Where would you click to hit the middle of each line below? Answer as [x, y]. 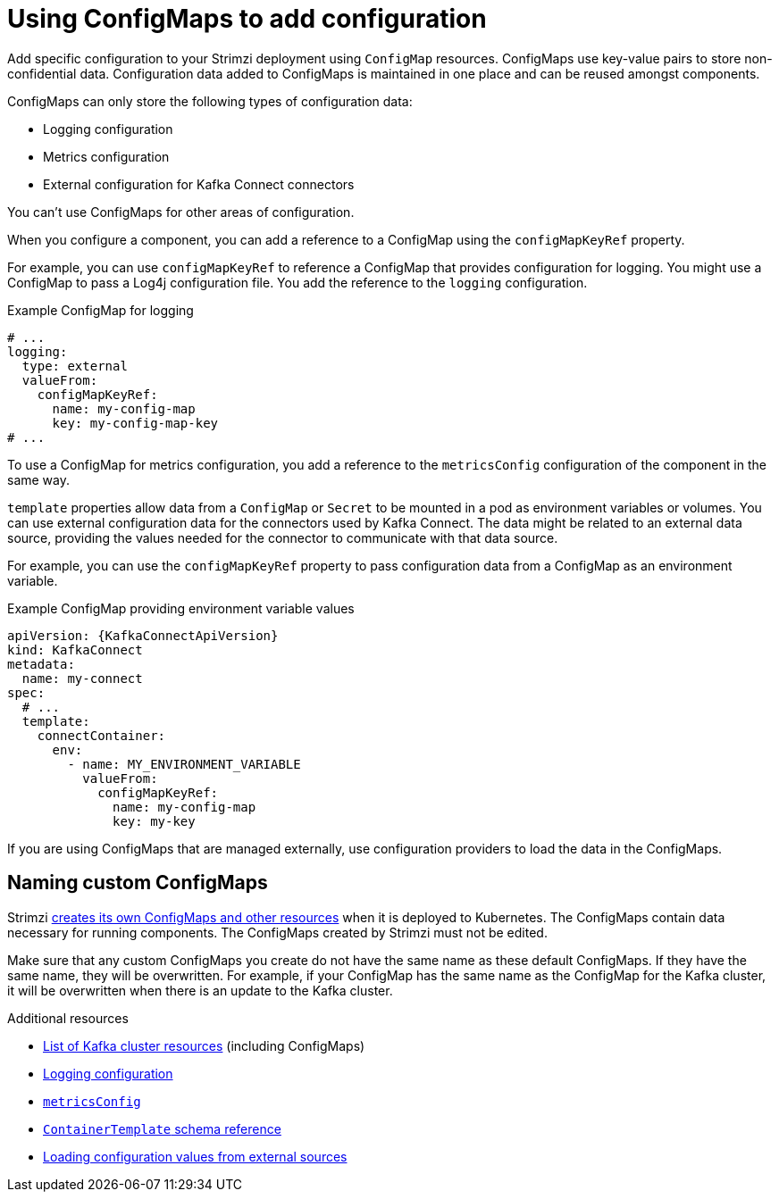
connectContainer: [101, 735]
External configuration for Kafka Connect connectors [199, 184]
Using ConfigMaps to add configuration [247, 19]
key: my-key [154, 821]
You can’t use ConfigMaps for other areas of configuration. [181, 212]
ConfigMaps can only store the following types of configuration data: [210, 101]
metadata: [41, 664]
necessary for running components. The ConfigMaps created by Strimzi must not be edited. [277, 932]
